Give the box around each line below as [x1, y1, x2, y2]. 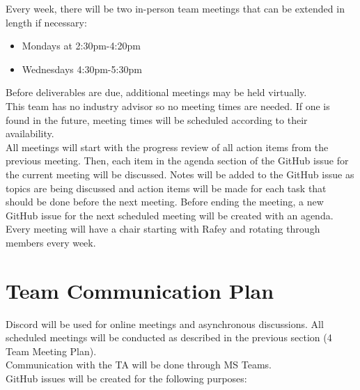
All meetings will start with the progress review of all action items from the [6, 139, 329, 154]
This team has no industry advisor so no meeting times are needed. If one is [6, 98, 330, 113]
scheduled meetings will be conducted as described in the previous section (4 [6, 330, 332, 345]
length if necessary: [6, 15, 87, 29]
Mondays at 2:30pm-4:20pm [22, 38, 141, 53]
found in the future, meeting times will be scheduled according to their [6, 112, 308, 127]
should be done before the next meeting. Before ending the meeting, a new [6, 194, 324, 209]
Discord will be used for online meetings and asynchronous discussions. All [6, 316, 324, 331]
